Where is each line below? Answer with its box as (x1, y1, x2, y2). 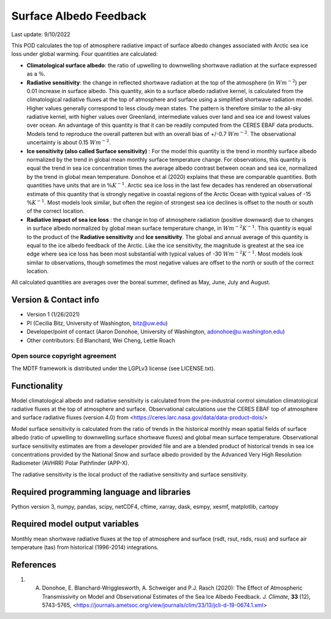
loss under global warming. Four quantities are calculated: (11, 50, 158, 58)
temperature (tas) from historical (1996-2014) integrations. (11, 543, 159, 551)
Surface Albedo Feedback (11, 9, 147, 23)
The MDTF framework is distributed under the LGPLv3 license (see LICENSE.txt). (11, 365, 216, 372)
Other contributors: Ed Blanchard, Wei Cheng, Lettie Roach (26, 336, 175, 344)
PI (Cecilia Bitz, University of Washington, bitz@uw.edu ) (26, 319, 168, 327)
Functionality (11, 381, 63, 391)
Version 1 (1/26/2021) (26, 311, 80, 318)
